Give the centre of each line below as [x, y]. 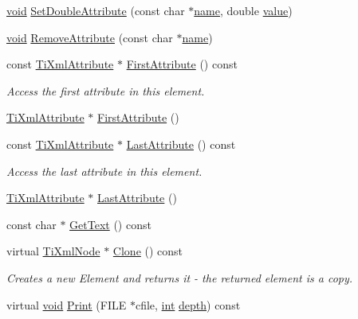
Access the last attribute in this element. [104, 171]
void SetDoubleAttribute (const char [96, 10]
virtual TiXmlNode [53, 251]
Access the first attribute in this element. [106, 90]
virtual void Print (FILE [67, 304]
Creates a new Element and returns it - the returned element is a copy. [180, 277]
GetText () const [110, 224]
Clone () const [148, 251]
